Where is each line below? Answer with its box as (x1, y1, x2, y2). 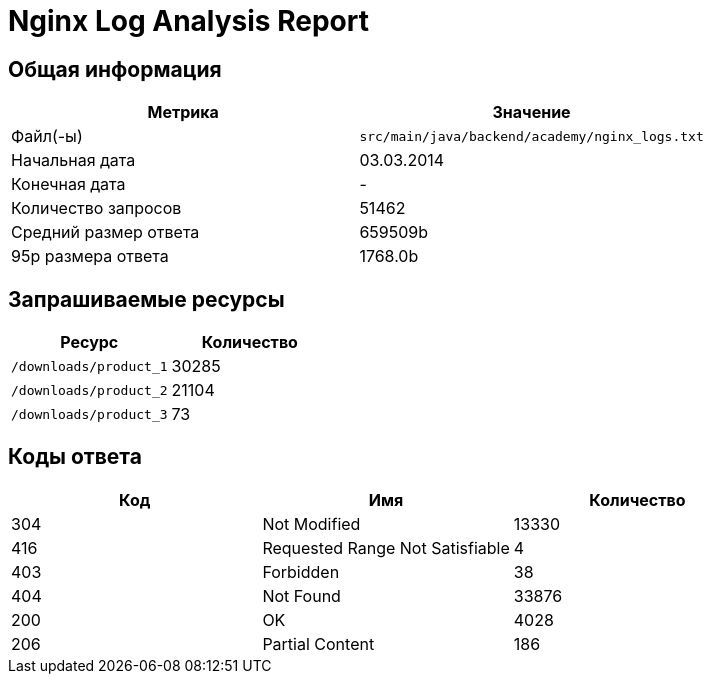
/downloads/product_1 (11, 358, 168, 374)
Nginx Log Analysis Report (8, 4, 369, 38)
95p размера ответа (11, 246, 169, 267)
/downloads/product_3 (11, 406, 168, 422)
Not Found (262, 585, 341, 606)
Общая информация (8, 56, 222, 82)
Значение (492, 102, 571, 123)
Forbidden (262, 561, 340, 582)
